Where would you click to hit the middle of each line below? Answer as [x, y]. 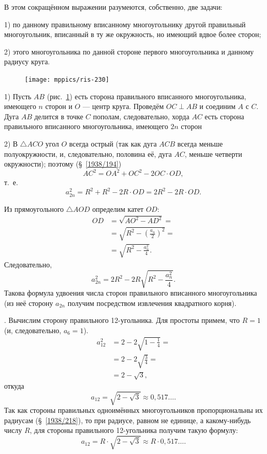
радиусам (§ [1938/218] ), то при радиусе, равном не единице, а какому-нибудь [128, 420]
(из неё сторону [29, 303]
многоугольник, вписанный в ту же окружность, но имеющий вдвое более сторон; [133, 34]
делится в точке [59, 116]
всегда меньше [200, 143]
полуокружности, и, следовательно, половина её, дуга [88, 153]
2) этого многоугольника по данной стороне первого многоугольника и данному [129, 51]
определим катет [118, 208]
